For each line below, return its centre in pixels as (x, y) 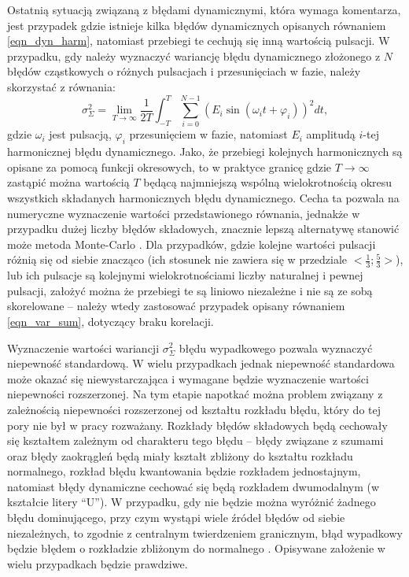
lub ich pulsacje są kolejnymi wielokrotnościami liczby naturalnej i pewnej (185, 275)
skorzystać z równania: (61, 86)
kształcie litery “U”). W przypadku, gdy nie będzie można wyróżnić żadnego (192, 502)
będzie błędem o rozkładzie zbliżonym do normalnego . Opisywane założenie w (196, 548)
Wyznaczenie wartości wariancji (83, 348)
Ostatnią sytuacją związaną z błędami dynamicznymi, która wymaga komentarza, (204, 9)
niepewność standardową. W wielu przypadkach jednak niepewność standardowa (201, 363)
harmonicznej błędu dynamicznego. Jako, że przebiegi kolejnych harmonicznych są (205, 152)
